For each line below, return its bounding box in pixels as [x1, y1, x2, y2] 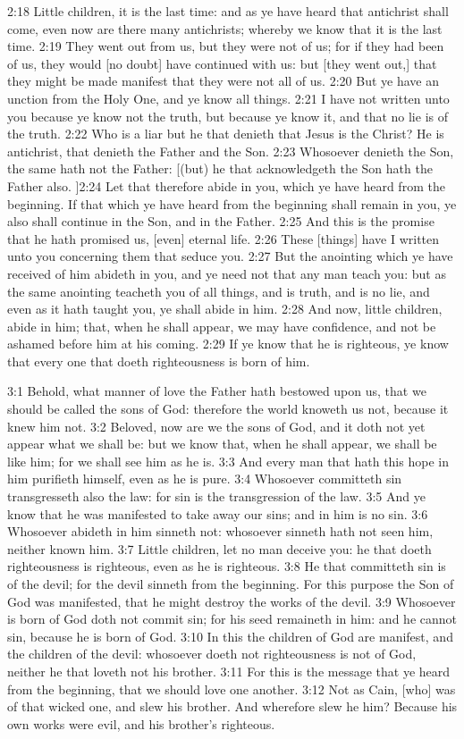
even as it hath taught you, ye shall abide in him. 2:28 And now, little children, [7, 299, 443, 318]
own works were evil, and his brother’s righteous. [7, 714, 275, 733]
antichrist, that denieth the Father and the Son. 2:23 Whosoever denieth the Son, [7, 141, 454, 160]
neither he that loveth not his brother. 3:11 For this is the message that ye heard [7, 661, 451, 680]
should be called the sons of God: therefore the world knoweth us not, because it [7, 399, 449, 418]
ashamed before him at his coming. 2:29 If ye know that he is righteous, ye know [7, 334, 449, 353]
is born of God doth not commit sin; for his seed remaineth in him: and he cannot [7, 609, 457, 628]
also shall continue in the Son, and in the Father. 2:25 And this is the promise [7, 212, 434, 231]
